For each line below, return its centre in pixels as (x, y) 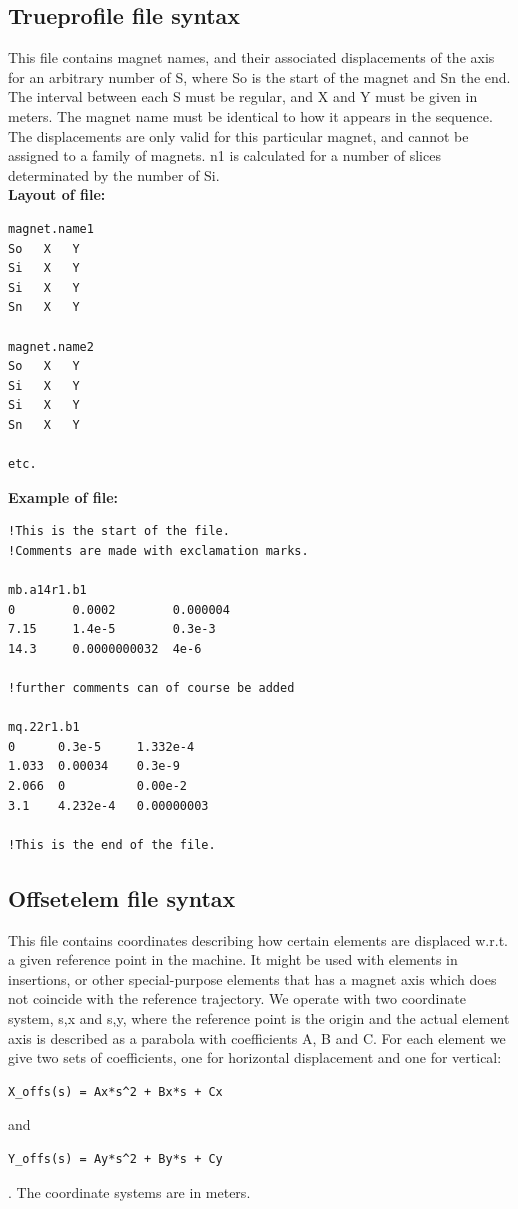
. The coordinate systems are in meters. (129, 1191)
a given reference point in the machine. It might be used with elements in (233, 959)
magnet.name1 (51, 228)
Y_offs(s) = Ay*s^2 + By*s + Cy (115, 1158)
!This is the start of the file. (119, 531)
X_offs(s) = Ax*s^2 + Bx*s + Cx (115, 1091)
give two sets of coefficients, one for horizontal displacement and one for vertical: (255, 1057)
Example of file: (63, 496)
